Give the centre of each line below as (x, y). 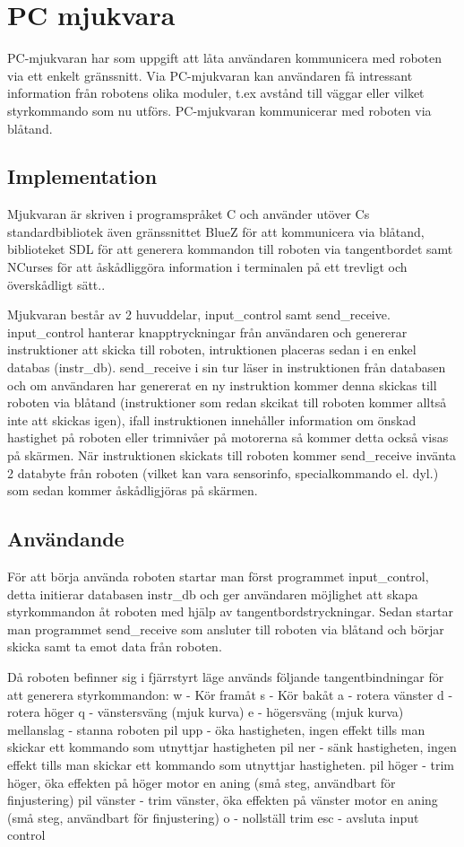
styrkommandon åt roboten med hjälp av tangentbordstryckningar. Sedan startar (230, 611)
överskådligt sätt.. (56, 284)
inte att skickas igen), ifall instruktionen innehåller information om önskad (212, 419)
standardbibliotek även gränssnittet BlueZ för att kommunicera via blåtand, (216, 231)
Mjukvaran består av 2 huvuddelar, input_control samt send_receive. (199, 314)
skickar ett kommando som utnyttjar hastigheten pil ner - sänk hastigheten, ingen (232, 747)
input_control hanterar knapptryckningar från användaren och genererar (207, 332)
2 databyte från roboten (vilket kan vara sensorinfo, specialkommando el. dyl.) (223, 472)
